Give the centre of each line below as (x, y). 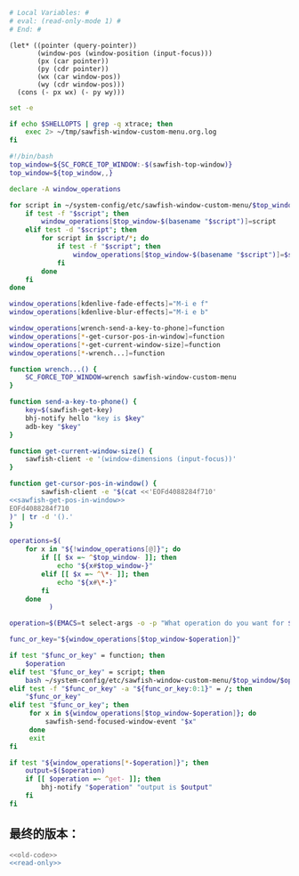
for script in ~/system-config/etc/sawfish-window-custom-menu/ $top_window (153, 205)
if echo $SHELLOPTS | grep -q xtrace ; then (91, 124)
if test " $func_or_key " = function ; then (87, 655)
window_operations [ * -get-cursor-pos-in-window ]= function (117, 337)
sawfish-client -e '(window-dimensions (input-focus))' (131, 459)
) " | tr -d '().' (41, 516)
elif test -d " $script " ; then (81, 230)
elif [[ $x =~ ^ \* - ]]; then (95, 574)
